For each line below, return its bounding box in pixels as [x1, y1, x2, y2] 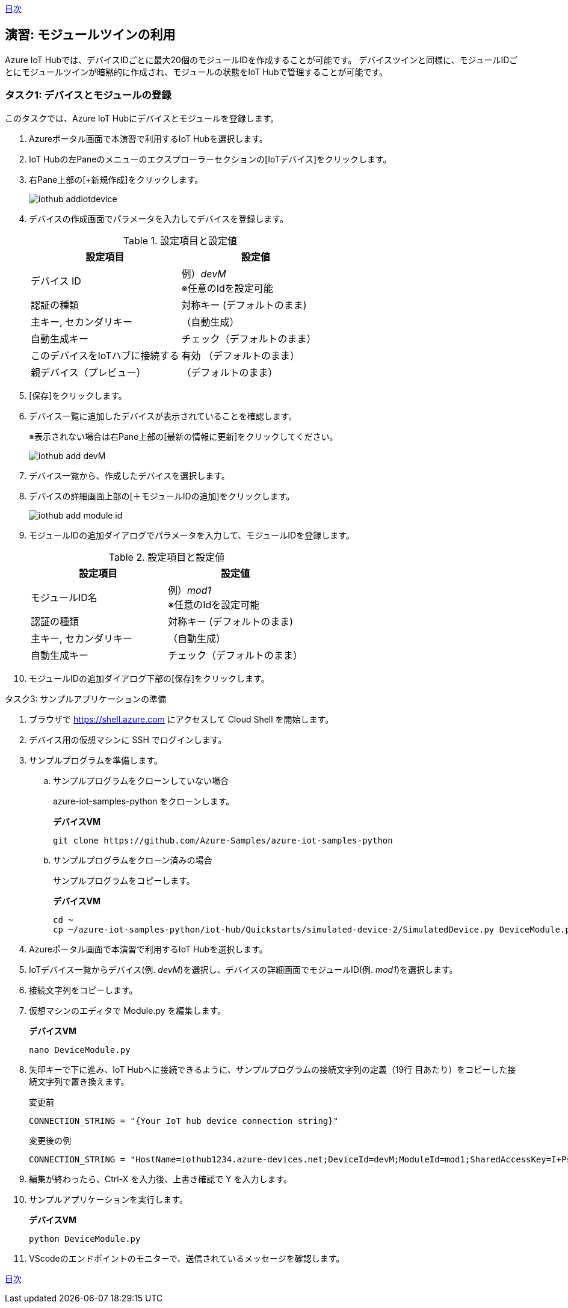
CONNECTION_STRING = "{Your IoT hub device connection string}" [29, 1115, 339, 1126]
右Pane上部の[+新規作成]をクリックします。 [29, 174, 203, 185]
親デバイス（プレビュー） [31, 366, 146, 378]
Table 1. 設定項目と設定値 [123, 234, 238, 247]
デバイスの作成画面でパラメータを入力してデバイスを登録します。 [29, 213, 288, 224]
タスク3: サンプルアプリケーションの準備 [5, 693, 166, 704]
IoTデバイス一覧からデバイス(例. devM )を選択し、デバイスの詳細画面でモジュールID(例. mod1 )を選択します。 [29, 964, 458, 975]
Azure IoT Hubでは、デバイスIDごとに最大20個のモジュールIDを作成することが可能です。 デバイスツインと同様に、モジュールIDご [5, 54, 518, 65]
